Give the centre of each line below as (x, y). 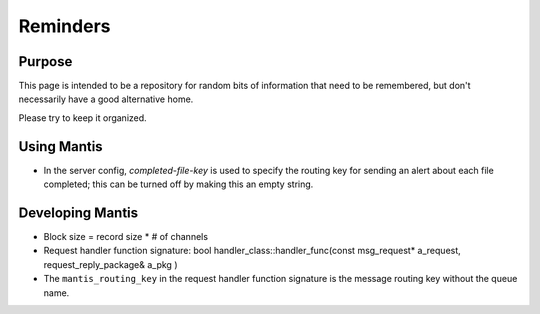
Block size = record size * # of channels (126, 237)
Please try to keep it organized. (82, 117)
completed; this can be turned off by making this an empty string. (178, 184)
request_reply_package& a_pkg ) (110, 264)
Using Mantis (61, 146)
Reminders (64, 26)
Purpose (45, 61)
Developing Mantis (78, 212)
